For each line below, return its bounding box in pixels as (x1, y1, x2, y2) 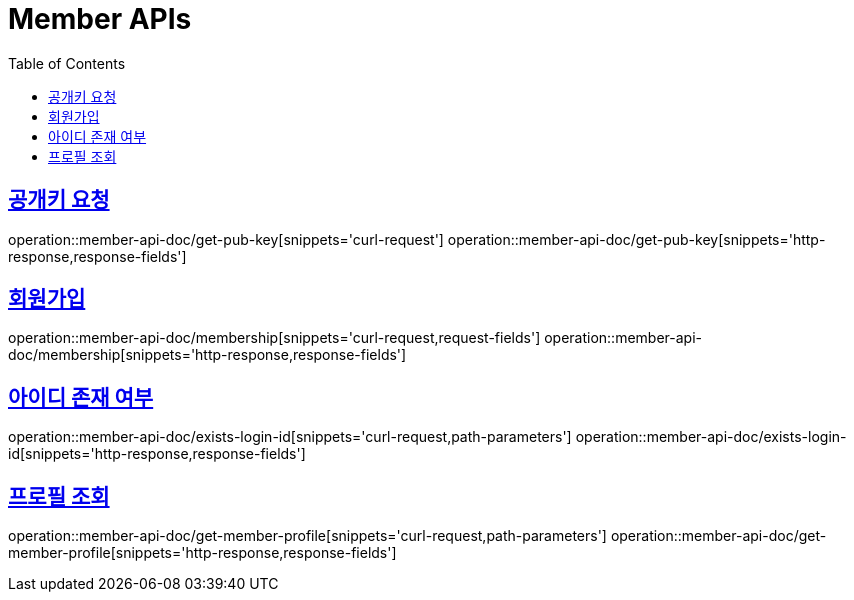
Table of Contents (8, 54, 126, 72)
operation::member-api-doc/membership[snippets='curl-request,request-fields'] (8, 329, 541, 347)
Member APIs (8, 2, 192, 36)
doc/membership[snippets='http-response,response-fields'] (8, 346, 407, 364)
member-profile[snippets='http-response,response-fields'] (8, 544, 397, 562)
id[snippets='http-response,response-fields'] (8, 445, 306, 463)
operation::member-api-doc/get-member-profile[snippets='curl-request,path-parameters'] (8, 527, 607, 545)
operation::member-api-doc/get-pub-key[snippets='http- (447, 230, 826, 248)
